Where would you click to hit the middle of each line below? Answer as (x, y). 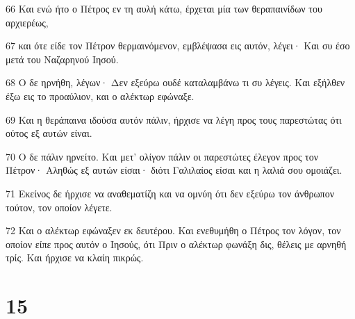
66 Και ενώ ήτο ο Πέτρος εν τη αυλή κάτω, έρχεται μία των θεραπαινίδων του (164, 8)
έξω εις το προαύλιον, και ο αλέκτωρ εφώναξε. (100, 96)
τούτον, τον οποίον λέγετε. (59, 207)
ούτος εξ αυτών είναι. (49, 133)
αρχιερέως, (27, 22)
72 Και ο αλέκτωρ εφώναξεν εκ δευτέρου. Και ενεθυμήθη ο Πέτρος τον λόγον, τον (173, 230)
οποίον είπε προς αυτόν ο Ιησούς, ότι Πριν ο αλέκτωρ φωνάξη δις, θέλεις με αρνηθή (176, 244)
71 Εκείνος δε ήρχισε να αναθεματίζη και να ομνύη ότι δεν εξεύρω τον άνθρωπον (170, 193)
